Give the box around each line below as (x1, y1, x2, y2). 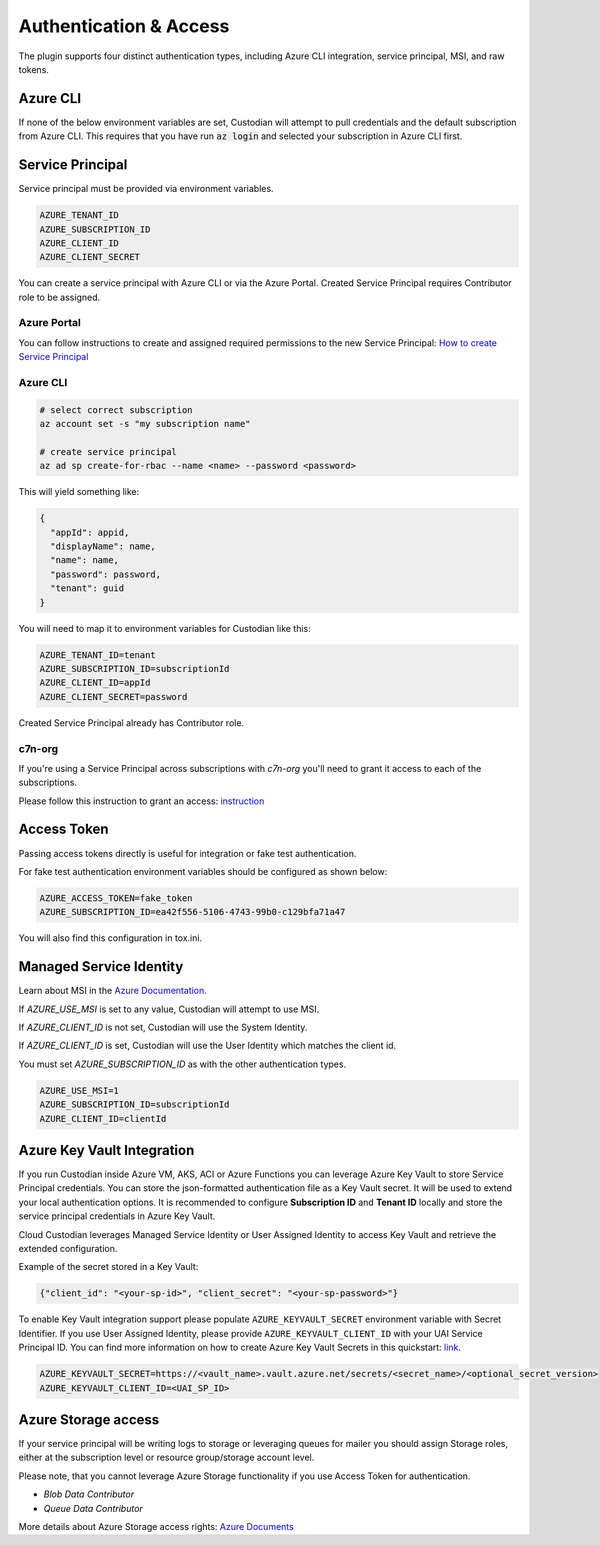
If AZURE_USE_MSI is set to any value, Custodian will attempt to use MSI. (18, 1003, 320, 1015)
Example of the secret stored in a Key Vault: (18, 1261, 199, 1273)
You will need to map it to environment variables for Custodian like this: (18, 622, 312, 634)
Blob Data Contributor (43, 1488, 135, 1500)
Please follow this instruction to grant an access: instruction (18, 795, 265, 807)
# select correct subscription (39, 404, 194, 415)
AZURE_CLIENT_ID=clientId (39, 1113, 167, 1124)
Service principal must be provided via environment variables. (18, 183, 274, 195)
